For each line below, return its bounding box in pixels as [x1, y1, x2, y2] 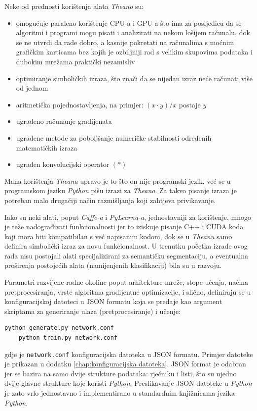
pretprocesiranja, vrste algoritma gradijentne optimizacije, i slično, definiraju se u [4, 286, 251, 297]
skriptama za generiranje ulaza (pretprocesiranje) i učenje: [4, 306, 181, 316]
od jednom [16, 83, 48, 93]
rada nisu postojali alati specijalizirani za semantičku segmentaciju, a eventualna [4, 250, 248, 260]
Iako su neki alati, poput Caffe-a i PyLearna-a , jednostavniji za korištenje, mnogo [4, 211, 252, 222]
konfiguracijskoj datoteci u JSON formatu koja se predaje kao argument [4, 296, 222, 307]
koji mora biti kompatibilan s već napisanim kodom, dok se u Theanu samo [4, 231, 232, 241]
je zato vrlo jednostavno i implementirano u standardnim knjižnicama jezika [4, 388, 235, 398]
